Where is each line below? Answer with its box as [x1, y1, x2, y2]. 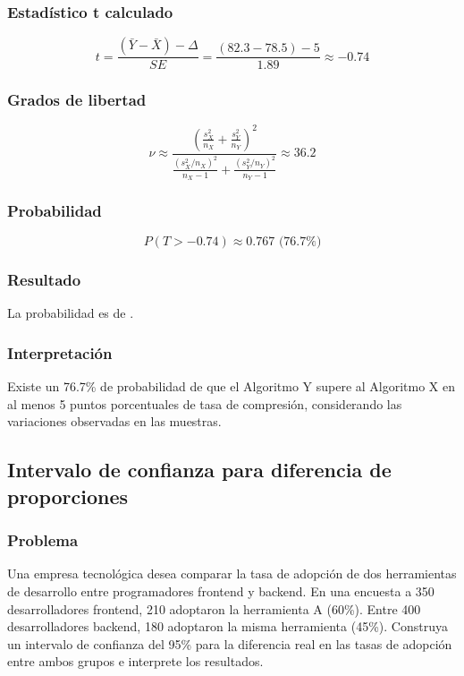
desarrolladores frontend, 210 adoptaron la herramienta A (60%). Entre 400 [7, 599, 421, 618]
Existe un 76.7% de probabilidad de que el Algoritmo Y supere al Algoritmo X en [7, 377, 456, 396]
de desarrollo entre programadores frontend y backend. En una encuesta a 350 [7, 581, 434, 600]
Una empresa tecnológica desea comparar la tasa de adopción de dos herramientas [7, 564, 457, 583]
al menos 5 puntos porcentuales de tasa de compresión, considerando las [7, 394, 402, 413]
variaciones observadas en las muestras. [7, 412, 222, 431]
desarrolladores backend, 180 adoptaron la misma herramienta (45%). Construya [7, 617, 448, 636]
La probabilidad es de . [7, 304, 134, 322]
